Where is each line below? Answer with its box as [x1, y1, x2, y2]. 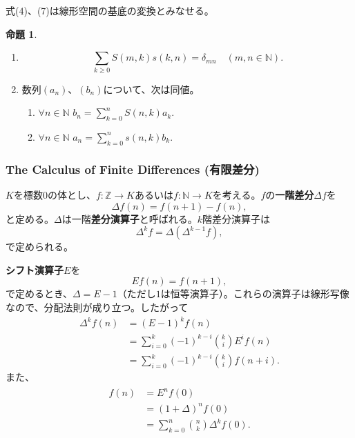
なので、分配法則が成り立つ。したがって [6, 299, 189, 314]
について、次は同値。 [103, 81, 200, 96]
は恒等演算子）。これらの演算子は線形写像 [160, 286, 349, 301]
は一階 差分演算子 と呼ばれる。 [61, 211, 198, 226]
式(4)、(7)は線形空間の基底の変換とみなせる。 [6, 3, 214, 17]
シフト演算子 [6, 262, 64, 277]
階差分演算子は [202, 211, 270, 226]
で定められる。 [6, 239, 73, 254]
